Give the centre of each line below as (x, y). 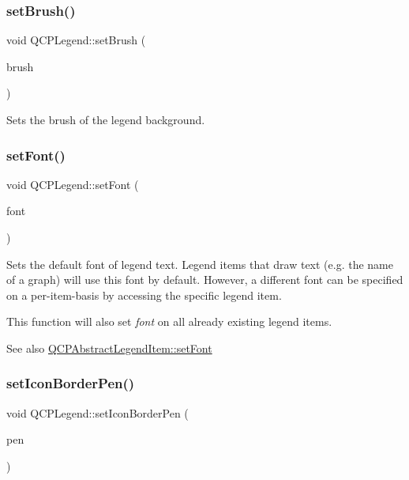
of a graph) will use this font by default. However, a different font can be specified (205, 280)
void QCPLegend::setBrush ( (76, 40)
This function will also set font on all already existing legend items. (169, 321)
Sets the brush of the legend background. (106, 119)
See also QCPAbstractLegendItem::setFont (109, 348)
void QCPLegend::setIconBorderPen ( (98, 412)
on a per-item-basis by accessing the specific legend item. (144, 295)
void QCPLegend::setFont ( (73, 184)
